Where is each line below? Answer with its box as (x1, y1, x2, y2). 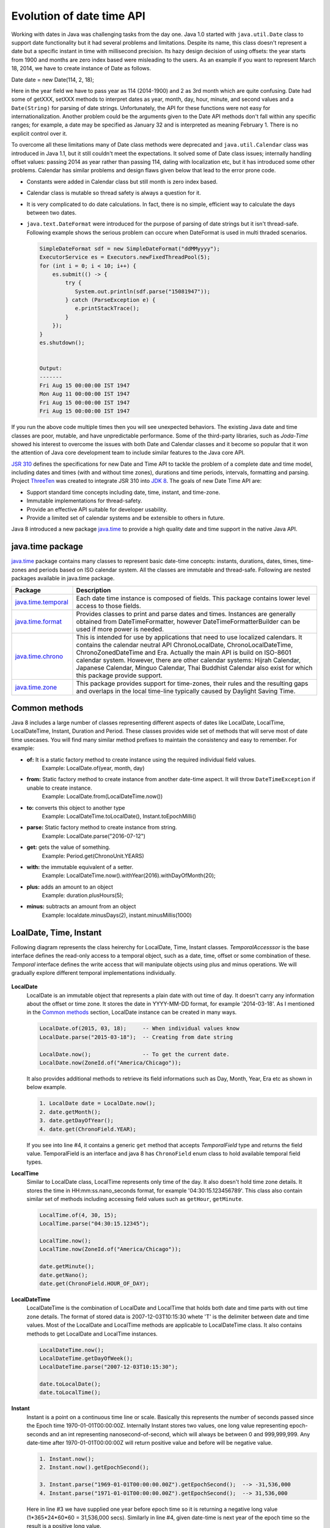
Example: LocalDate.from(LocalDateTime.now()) (42, 793, 163, 800)
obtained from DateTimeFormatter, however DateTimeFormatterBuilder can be (76, 617, 301, 626)
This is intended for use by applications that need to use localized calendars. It (76, 633, 302, 641)
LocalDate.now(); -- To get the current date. (39, 1051, 230, 1057)
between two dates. (26, 208, 77, 216)
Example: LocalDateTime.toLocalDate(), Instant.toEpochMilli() (42, 812, 197, 820)
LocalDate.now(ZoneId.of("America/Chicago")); (39, 1059, 182, 1067)
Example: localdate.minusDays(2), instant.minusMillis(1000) (42, 911, 192, 919)
